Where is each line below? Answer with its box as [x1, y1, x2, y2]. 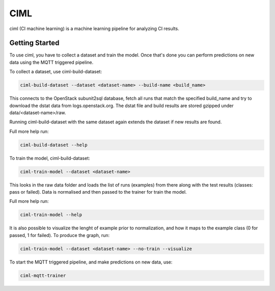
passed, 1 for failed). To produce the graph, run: [9, 232, 110, 238]
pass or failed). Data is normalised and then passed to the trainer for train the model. [9, 189, 187, 195]
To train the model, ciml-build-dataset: [9, 155, 90, 161]
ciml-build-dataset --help [20, 142, 88, 148]
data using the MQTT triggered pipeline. [9, 59, 94, 65]
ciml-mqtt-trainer [20, 273, 66, 278]
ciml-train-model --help [20, 212, 82, 218]
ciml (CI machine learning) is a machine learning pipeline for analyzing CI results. [9, 25, 179, 32]
